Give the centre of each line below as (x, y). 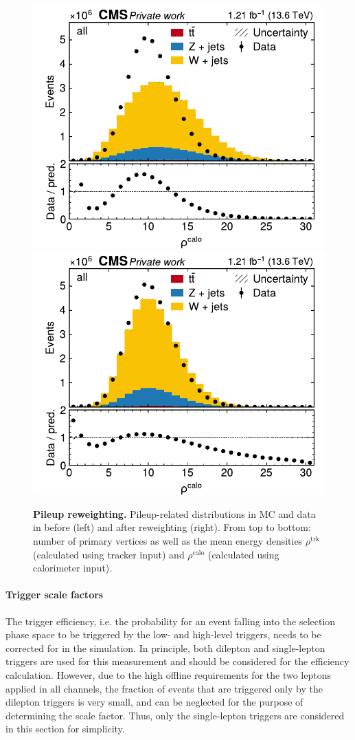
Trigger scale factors (55, 595)
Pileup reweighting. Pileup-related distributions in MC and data (174, 513)
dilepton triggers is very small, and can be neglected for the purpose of (154, 702)
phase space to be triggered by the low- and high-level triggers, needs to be (163, 634)
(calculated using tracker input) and (109, 554)
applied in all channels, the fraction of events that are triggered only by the (164, 688)
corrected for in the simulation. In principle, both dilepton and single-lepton (165, 647)
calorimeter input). (73, 568)
